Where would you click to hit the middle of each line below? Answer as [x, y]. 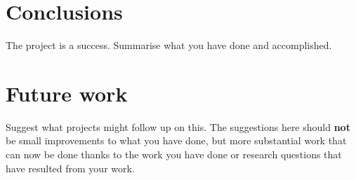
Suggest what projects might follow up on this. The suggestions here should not [178, 126]
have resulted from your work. [70, 168]
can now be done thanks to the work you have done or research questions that [174, 154]
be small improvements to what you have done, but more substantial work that [176, 140]
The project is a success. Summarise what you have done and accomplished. [169, 45]
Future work [67, 93]
